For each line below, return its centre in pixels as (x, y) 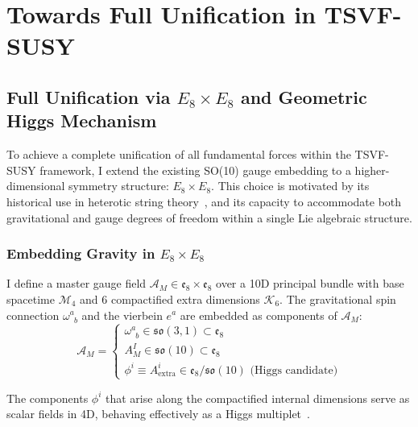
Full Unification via (89, 96)
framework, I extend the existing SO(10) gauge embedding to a (195, 170)
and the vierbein (122, 315)
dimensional (36, 186)
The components (48, 398)
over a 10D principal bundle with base (310, 283)
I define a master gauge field (77, 283)
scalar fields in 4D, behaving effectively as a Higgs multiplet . (158, 414)
